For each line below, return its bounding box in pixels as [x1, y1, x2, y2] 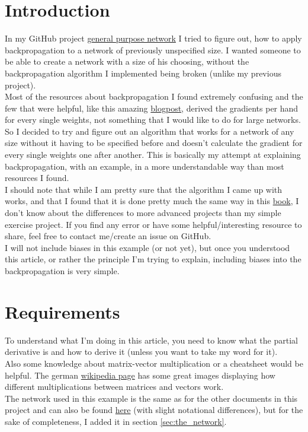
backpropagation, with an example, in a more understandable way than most [5, 160, 284, 172]
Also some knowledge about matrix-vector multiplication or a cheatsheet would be [5, 357, 303, 369]
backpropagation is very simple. [5, 265, 120, 277]
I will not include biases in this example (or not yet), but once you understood [5, 241, 290, 253]
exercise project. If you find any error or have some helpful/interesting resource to [5, 218, 302, 230]
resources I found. [5, 171, 69, 184]
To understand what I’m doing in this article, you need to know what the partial [5, 333, 298, 346]
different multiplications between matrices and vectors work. [5, 380, 224, 393]
